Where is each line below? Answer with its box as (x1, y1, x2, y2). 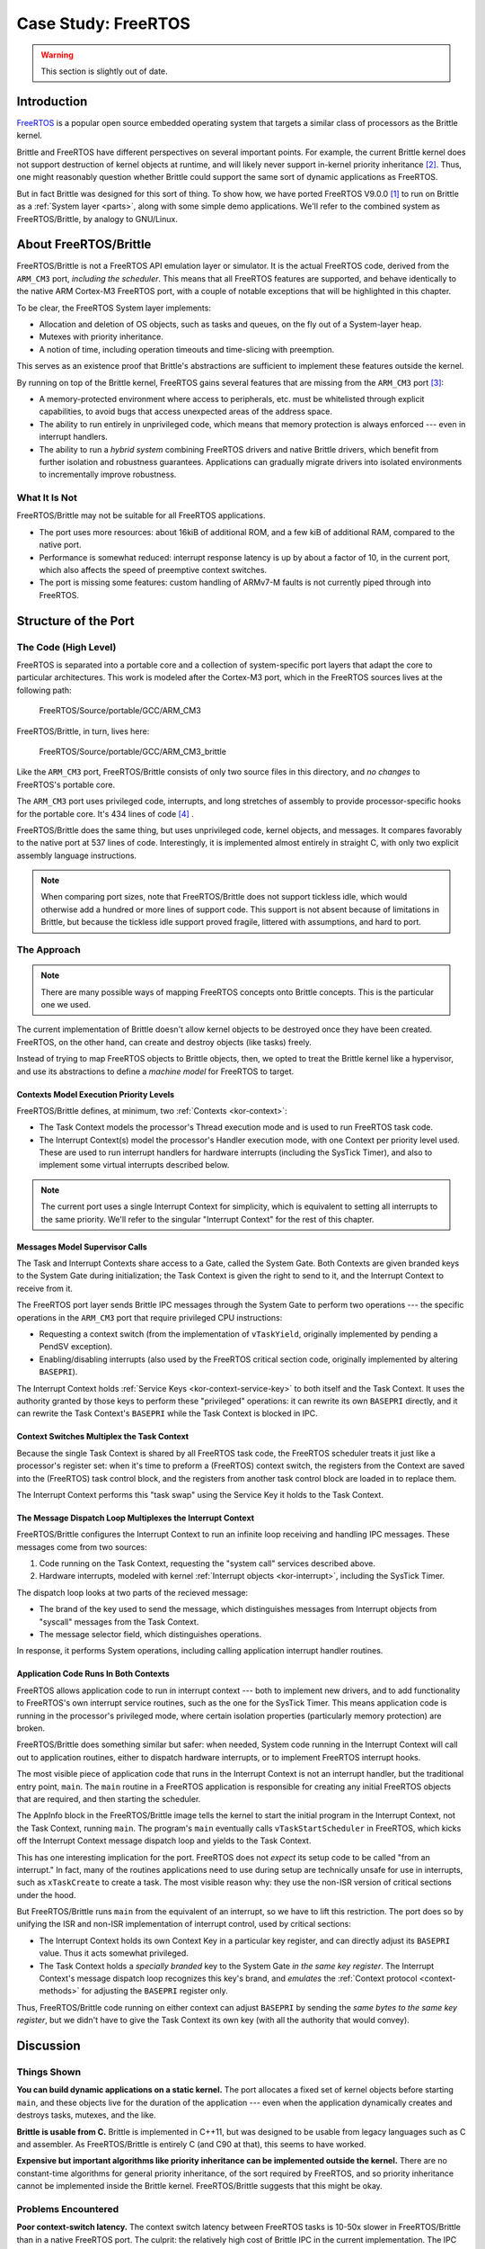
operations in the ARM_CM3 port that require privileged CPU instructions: (16, 1312, 283, 1322)
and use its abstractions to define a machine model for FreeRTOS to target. (16, 1066, 295, 1077)
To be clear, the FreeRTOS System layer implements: (16, 302, 211, 313)
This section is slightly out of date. (40, 66, 168, 76)
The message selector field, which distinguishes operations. (39, 1629, 262, 1640)
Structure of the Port (16, 613, 135, 629)
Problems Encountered (16, 2202, 119, 2215)
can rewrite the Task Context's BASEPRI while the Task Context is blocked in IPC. (16, 1408, 318, 1419)
